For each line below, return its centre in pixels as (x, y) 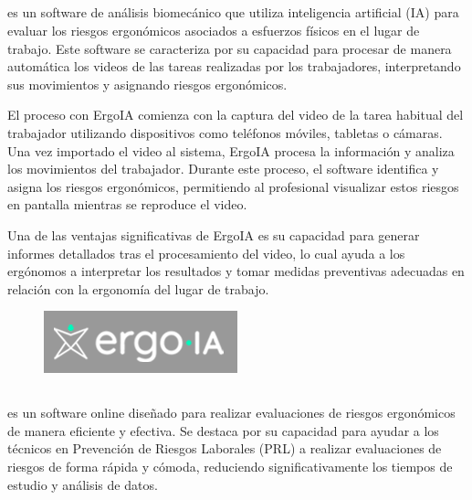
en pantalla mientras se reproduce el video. (127, 204)
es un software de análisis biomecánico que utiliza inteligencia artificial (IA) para (233, 12)
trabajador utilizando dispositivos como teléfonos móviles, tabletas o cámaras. (225, 132)
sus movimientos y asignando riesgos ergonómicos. (147, 84)
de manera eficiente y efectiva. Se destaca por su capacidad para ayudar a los (223, 430)
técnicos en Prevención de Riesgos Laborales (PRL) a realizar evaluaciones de (225, 448)
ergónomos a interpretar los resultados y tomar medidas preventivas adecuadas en (236, 271)
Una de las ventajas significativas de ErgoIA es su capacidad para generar (214, 234)
